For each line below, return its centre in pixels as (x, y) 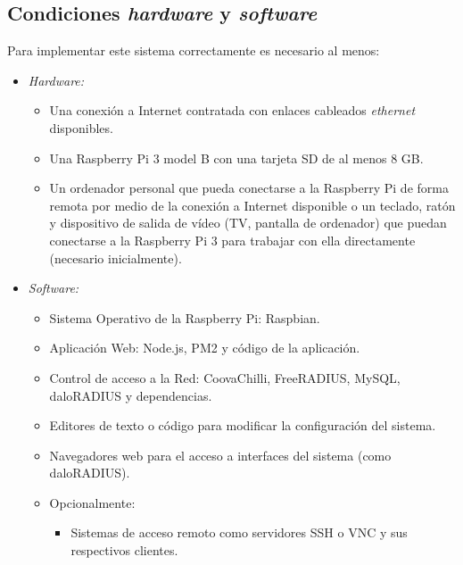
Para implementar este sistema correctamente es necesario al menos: (194, 50)
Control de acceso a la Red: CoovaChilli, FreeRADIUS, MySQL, (225, 377)
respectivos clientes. (124, 550)
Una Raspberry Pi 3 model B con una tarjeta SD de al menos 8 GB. (236, 158)
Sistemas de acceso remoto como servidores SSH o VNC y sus (239, 532)
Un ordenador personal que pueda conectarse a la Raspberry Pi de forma (249, 188)
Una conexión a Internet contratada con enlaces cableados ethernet (232, 110)
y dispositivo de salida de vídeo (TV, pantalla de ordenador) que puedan (248, 223)
